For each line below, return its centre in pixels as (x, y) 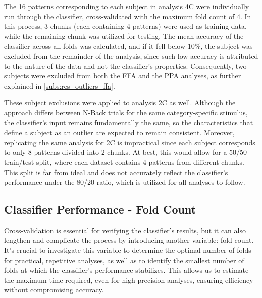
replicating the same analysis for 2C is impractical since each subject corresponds (130, 142)
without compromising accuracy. (54, 290)
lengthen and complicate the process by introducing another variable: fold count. (129, 240)
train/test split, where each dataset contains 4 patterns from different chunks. (124, 162)
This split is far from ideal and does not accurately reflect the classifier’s (116, 172)
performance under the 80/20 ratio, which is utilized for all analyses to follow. (125, 182)
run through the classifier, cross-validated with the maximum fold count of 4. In (128, 16)
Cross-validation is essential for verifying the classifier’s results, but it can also (125, 230)
